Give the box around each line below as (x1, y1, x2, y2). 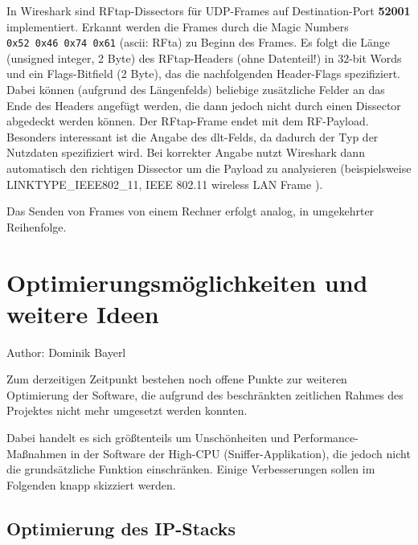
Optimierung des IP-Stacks (6, 515, 236, 540)
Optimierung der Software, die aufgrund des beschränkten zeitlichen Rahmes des (6, 386, 404, 403)
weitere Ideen (6, 297, 159, 330)
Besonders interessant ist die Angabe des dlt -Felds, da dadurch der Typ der (6, 128, 379, 145)
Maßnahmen (6, 445, 68, 461)
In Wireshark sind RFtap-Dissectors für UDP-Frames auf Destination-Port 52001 (6, 2, 411, 18)
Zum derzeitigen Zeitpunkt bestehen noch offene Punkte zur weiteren (6, 371, 347, 387)
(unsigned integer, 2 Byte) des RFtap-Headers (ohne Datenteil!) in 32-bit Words (6, 49, 402, 66)
